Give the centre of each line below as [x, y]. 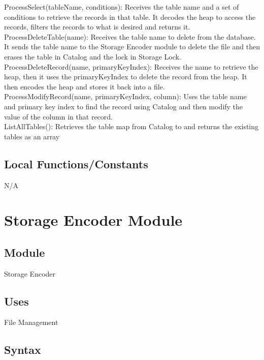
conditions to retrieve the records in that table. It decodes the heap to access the [130, 17]
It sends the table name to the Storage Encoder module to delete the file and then [132, 47]
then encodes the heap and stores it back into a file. [85, 86]
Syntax [23, 350]
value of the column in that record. [58, 116]
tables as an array [32, 136]
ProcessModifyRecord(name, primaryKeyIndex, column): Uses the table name [125, 96]
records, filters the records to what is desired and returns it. [97, 27]
